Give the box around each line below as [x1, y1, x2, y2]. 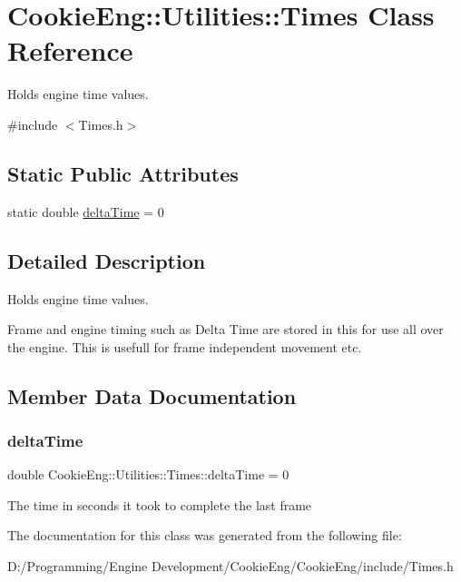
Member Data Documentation [7, 381, 297, 409]
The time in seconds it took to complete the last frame [7, 495, 312, 514]
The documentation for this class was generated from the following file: [7, 526, 402, 545]
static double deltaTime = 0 [7, 202, 164, 221]
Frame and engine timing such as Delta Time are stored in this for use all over [7, 320, 444, 339]
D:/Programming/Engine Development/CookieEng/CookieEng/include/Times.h [7, 557, 454, 576]
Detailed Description [7, 246, 206, 274]
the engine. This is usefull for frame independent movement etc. [7, 337, 362, 356]
